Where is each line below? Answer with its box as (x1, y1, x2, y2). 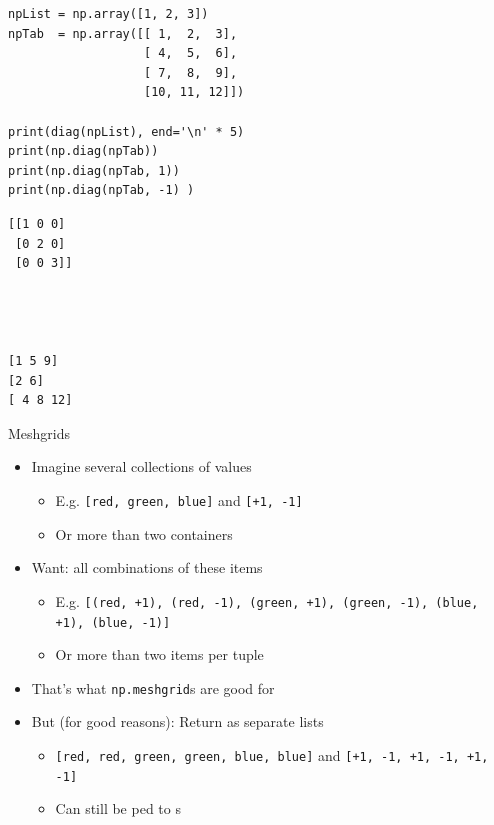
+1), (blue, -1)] (55, 615, 171, 630)
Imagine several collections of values (31, 456, 252, 477)
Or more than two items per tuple (55, 644, 264, 665)
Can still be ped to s (55, 798, 181, 819)
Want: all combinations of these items (31, 557, 263, 578)
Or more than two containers (55, 523, 233, 544)
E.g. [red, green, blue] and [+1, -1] (55, 490, 303, 511)
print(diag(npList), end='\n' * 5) (8, 124, 245, 139)
